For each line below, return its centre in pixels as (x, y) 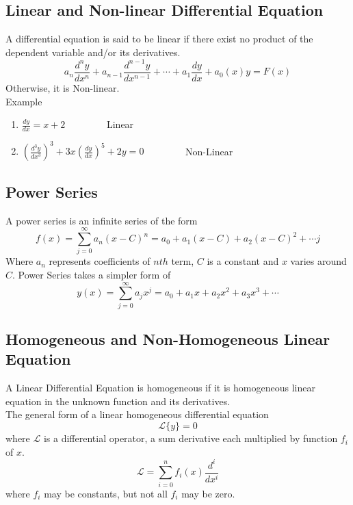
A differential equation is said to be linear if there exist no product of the (159, 39)
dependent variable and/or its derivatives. (93, 52)
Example (24, 101)
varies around (318, 261)
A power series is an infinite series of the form (102, 220)
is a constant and (243, 261)
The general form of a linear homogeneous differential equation (137, 414)
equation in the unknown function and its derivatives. (118, 401)
